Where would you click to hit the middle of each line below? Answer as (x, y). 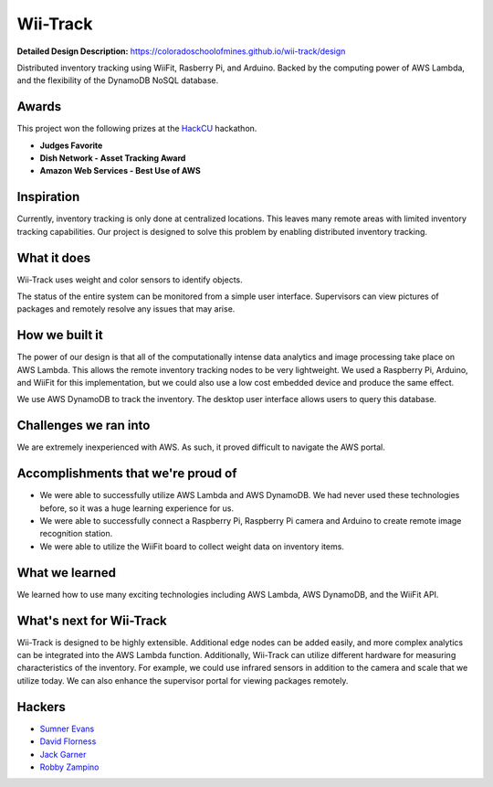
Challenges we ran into (84, 425)
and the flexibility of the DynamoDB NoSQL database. (118, 80)
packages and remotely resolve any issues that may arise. (126, 309)
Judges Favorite (71, 145)
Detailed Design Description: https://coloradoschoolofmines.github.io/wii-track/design (181, 51)
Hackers (41, 707)
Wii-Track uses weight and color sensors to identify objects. (130, 280)
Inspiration (48, 197)
